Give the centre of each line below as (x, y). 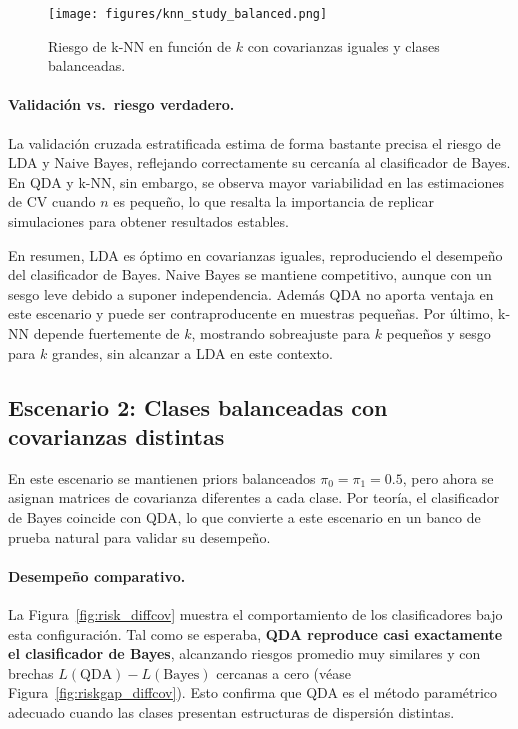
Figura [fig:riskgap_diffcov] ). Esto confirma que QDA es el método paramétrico (253, 692)
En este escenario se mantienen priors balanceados (162, 477)
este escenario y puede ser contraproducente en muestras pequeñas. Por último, (251, 313)
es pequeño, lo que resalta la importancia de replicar (273, 201)
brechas (31, 672)
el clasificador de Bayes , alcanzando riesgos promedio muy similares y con (244, 653)
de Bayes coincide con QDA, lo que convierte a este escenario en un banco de (244, 516)
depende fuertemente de (106, 332)
